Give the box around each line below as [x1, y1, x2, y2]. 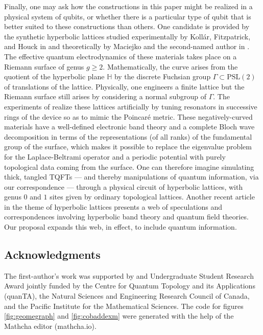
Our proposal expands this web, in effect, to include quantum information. [4, 221, 237, 232]
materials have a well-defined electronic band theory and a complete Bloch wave [4, 121, 255, 132]
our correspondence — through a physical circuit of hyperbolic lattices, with [4, 181, 243, 192]
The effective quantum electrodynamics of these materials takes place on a [4, 51, 237, 61]
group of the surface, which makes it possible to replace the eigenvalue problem [4, 141, 252, 152]
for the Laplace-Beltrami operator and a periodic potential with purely [4, 151, 226, 162]
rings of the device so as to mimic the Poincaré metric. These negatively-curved [4, 111, 253, 122]
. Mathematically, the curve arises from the [103, 61, 238, 72]
